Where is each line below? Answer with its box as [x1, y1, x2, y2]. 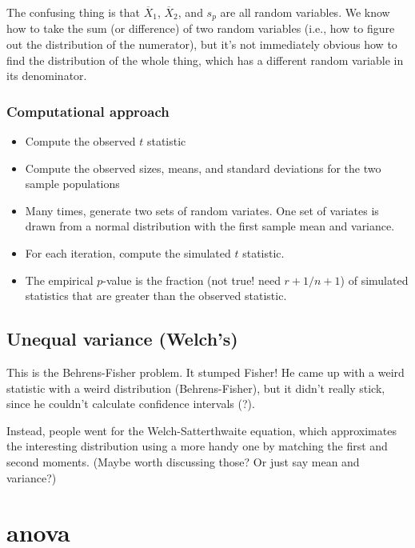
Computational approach [6, 101, 170, 121]
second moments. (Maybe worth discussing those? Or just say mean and [6, 453, 360, 470]
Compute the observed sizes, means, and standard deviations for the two [25, 159, 381, 176]
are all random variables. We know [220, 4, 390, 20]
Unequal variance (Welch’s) [6, 326, 238, 351]
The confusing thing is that [6, 4, 141, 20]
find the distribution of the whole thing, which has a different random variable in [6, 51, 404, 68]
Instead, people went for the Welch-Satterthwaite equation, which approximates [6, 422, 397, 438]
